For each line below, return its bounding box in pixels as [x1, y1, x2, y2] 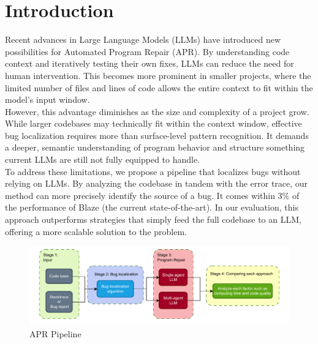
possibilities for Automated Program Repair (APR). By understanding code [5, 45, 290, 58]
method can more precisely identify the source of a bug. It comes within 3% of [5, 189, 300, 201]
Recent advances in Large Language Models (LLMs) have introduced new [5, 33, 281, 46]
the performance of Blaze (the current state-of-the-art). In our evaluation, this [5, 201, 298, 214]
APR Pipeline [29, 327, 81, 340]
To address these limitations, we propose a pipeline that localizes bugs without [5, 165, 301, 178]
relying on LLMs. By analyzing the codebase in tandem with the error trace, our [5, 177, 308, 190]
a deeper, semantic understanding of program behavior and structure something [5, 141, 305, 154]
